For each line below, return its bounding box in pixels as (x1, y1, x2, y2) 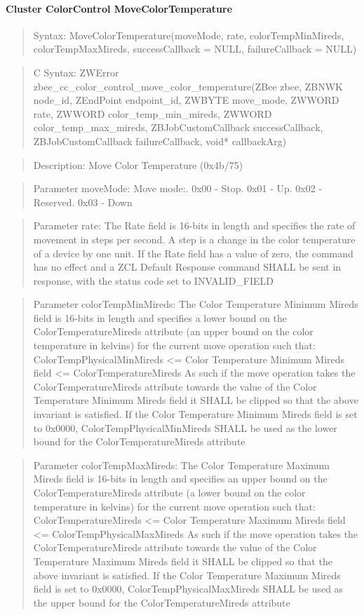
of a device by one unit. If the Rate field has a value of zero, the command (33, 245, 353, 260)
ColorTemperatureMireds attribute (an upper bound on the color (33, 324, 314, 339)
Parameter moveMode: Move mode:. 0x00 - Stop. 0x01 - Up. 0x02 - (33, 181, 323, 196)
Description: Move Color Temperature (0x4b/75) (33, 157, 243, 172)
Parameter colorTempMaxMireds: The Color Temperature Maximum (33, 457, 330, 472)
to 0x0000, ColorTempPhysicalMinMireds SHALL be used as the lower (33, 420, 337, 435)
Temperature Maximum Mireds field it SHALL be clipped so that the (33, 553, 332, 568)
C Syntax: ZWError (33, 65, 119, 79)
